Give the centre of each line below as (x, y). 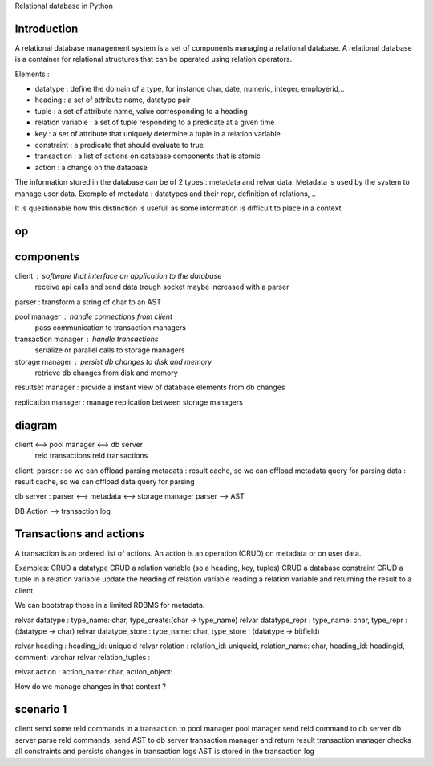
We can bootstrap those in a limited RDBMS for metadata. (110, 605)
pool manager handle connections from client (93, 316)
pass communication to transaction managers (110, 328)
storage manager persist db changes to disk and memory (113, 361)
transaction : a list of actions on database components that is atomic (148, 156)
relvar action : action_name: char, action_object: (94, 672)
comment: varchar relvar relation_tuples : (83, 657)
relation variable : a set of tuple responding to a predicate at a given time (155, 122)
